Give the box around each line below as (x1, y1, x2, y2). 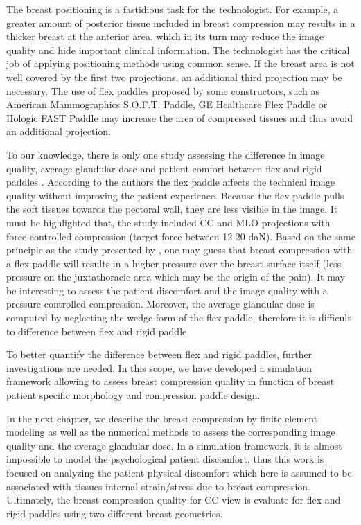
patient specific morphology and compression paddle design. (6, 388, 261, 402)
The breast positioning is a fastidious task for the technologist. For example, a (6, 2, 339, 16)
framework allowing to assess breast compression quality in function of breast (6, 374, 335, 389)
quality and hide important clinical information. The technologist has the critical (6, 42, 350, 57)
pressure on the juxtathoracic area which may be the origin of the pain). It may (6, 269, 345, 284)
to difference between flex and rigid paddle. (6, 323, 190, 338)
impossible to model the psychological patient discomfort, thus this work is (6, 452, 324, 466)
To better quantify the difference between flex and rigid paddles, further (6, 347, 312, 362)
